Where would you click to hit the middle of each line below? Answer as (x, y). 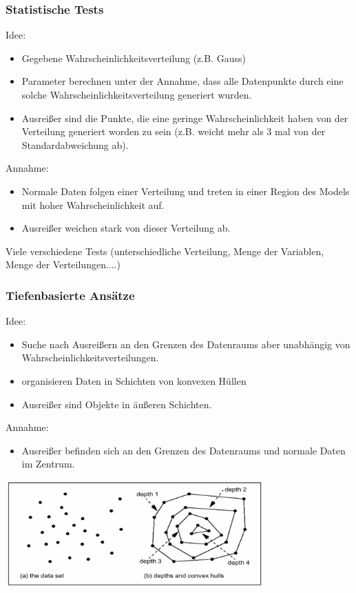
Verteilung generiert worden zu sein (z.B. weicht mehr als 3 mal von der (174, 131)
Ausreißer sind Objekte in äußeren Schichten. (117, 404)
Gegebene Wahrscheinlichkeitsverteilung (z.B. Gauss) (134, 58)
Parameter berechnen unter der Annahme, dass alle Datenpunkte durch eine (182, 81)
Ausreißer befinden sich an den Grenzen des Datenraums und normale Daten (184, 450)
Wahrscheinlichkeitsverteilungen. (90, 358)
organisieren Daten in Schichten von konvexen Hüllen (134, 380)
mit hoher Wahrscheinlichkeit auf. (93, 204)
